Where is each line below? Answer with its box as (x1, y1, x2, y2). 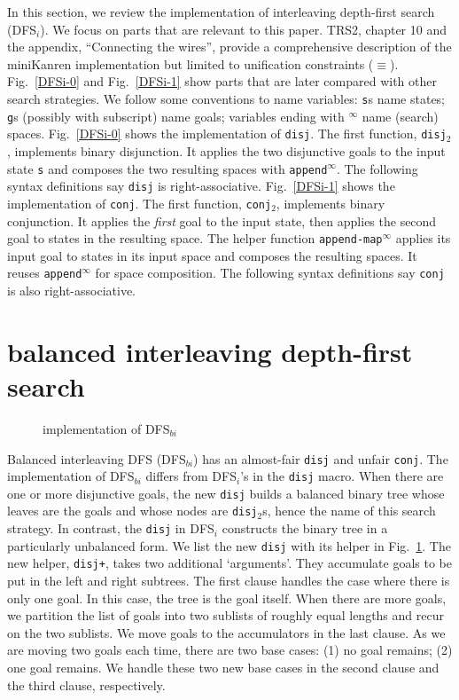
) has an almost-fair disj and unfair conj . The (193, 449, 448, 468)
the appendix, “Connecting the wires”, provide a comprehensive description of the (7, 37, 452, 56)
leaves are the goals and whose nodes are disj (7, 501, 258, 520)
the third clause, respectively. (7, 675, 166, 694)
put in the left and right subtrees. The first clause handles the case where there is (7, 571, 450, 590)
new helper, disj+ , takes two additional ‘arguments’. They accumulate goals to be (7, 554, 452, 572)
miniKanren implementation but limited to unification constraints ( (7, 54, 374, 73)
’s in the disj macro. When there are (240, 467, 444, 485)
